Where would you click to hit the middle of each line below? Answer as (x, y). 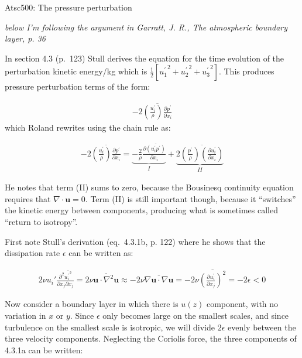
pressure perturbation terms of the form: (78, 86)
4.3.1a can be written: (44, 350)
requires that (28, 198)
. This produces (246, 71)
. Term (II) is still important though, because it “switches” (191, 198)
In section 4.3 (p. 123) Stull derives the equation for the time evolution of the (145, 58)
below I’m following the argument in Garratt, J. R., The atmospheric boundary (146, 27)
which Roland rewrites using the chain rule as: (88, 127)
